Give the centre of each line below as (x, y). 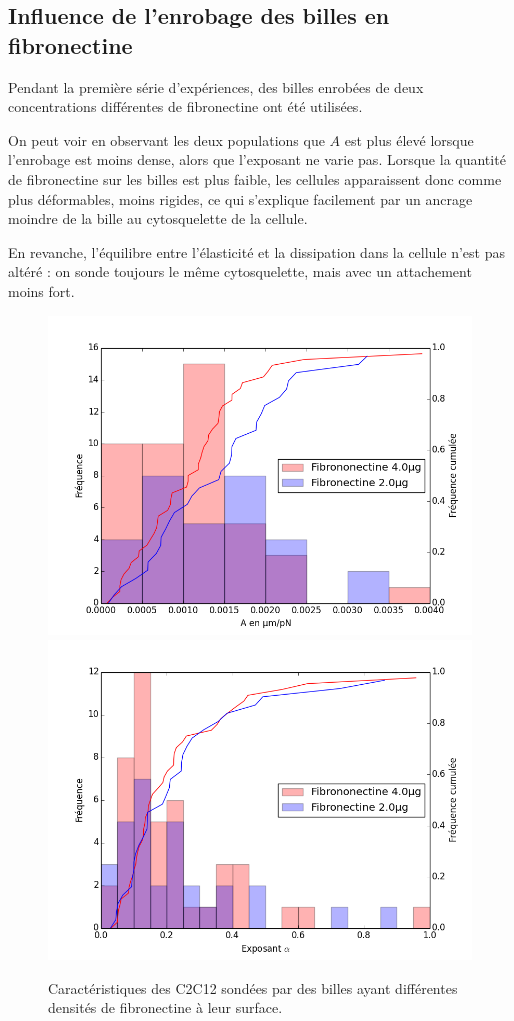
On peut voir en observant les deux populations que (166, 139)
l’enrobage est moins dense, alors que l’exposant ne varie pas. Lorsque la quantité (257, 159)
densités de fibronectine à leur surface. (165, 1007)
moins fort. (41, 290)
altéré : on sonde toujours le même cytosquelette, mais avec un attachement (240, 271)
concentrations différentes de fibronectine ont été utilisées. (185, 106)
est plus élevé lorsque (409, 139)
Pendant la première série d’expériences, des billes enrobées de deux (216, 86)
